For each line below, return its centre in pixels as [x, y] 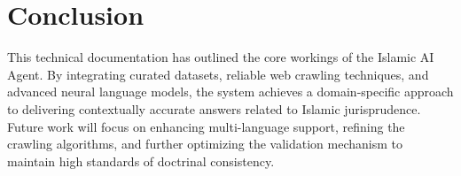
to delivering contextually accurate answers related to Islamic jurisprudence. [214, 108]
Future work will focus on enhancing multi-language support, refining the [206, 126]
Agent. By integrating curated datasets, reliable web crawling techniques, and [218, 74]
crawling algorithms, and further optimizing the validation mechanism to [205, 144]
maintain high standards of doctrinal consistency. [141, 161]
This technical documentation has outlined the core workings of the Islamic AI [221, 57]
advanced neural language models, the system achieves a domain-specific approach [230, 92]
